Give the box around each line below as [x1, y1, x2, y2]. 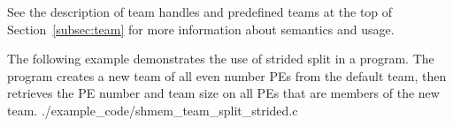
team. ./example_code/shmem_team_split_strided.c [7, 100, 298, 119]
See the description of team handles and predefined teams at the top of [7, 3, 393, 20]
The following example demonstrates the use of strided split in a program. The [7, 49, 434, 68]
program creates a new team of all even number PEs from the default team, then [7, 66, 447, 85]
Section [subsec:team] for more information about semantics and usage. [7, 19, 395, 38]
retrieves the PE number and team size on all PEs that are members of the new [7, 84, 440, 102]
